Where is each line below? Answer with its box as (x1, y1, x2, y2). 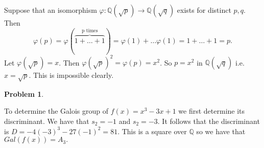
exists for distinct (177, 5, 231, 15)
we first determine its (178, 105, 245, 116)
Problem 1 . (4, 88, 44, 99)
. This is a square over (117, 125, 187, 136)
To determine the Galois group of (4, 105, 109, 116)
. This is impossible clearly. (29, 70, 114, 80)
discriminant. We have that (4, 115, 89, 126)
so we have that (196, 125, 246, 136)
